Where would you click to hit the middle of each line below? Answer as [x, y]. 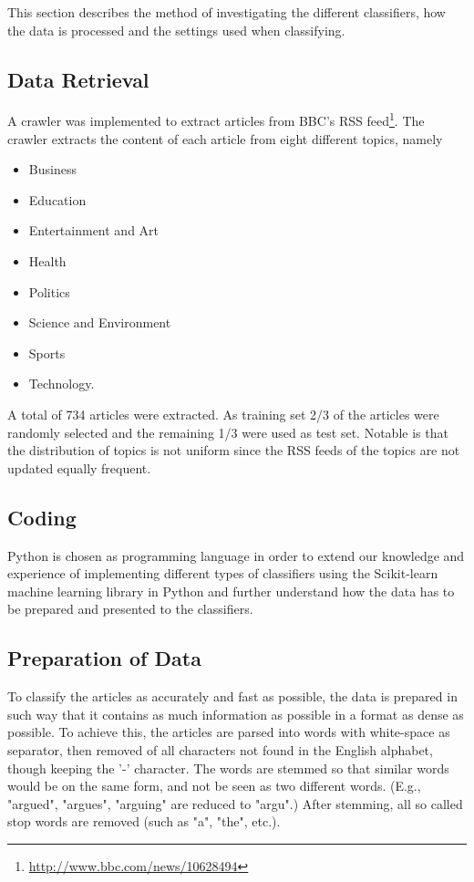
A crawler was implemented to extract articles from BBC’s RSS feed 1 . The [216, 119]
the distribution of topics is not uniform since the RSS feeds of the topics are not [234, 450]
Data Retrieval [78, 79]
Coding [42, 517]
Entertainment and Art [94, 230]
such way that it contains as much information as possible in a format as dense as [236, 714]
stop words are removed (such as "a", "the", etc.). [144, 821]
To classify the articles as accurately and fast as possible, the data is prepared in [232, 696]
